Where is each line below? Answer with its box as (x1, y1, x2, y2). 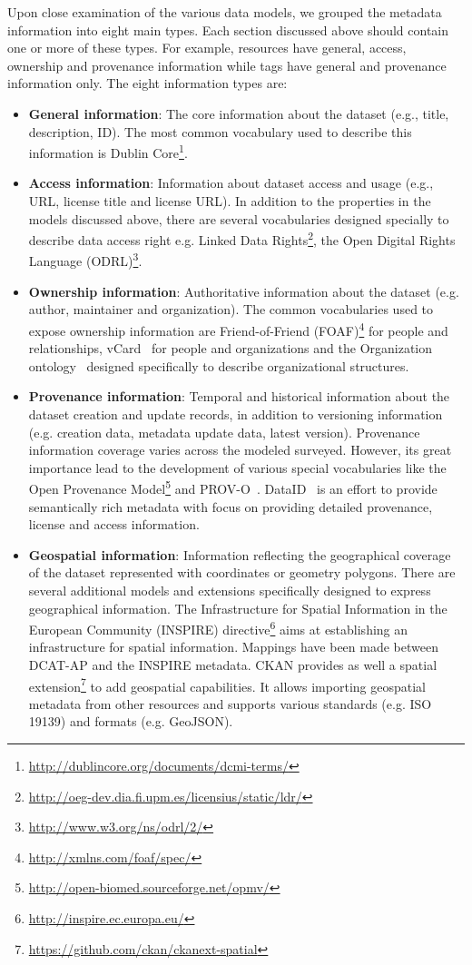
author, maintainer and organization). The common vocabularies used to (28, 300, 434, 319)
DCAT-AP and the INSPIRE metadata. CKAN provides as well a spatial (28, 655, 438, 674)
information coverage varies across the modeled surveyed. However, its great (28, 440, 452, 459)
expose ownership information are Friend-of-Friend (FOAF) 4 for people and (28, 318, 448, 340)
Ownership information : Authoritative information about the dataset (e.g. (28, 281, 459, 300)
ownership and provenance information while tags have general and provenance (7, 55, 447, 74)
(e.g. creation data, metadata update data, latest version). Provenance (28, 422, 420, 441)
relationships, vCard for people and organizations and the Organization (28, 339, 433, 358)
